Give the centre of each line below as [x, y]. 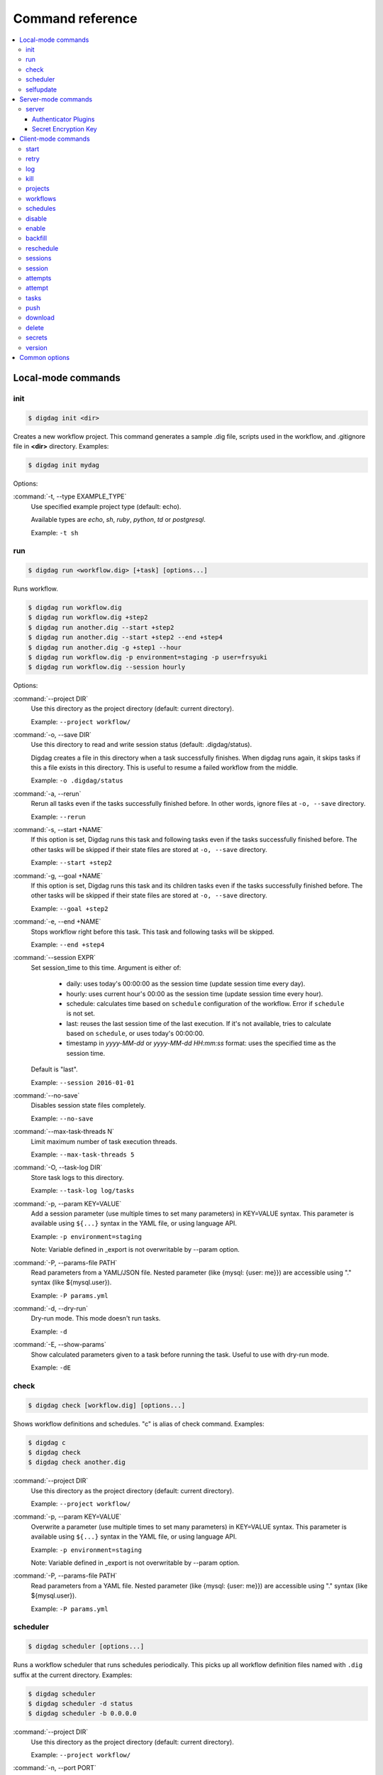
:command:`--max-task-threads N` [64, 1132]
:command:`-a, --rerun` [47, 793]
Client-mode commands [55, 139]
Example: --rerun [59, 816]
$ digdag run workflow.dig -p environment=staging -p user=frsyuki [148, 657]
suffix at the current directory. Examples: [73, 1675]
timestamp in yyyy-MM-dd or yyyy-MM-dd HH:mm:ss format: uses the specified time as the [201, 1043]
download [40, 318]
